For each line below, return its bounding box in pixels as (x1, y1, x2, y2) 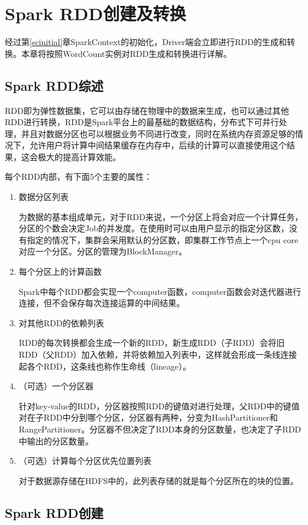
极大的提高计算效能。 (37, 150, 121, 163)
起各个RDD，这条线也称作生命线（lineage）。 (18, 359, 191, 372)
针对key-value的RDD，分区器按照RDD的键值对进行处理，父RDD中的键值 (18, 399, 300, 412)
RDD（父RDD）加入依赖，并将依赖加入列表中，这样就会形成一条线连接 (18, 348, 297, 361)
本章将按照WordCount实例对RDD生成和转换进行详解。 (21, 47, 232, 59)
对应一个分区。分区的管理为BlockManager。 (18, 245, 187, 257)
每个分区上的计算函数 (18, 265, 102, 278)
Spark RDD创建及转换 (5, 1, 186, 26)
